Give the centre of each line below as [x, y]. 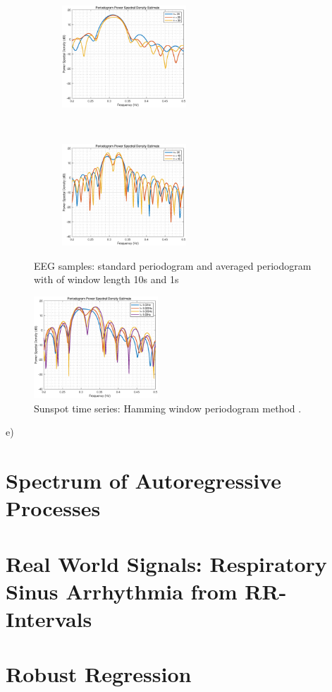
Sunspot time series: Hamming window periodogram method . [168, 408]
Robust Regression [99, 674]
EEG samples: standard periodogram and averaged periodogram [173, 265]
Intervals [49, 618]
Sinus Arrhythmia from [122, 591]
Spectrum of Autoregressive [143, 480]
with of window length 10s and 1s [106, 279]
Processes [53, 508]
